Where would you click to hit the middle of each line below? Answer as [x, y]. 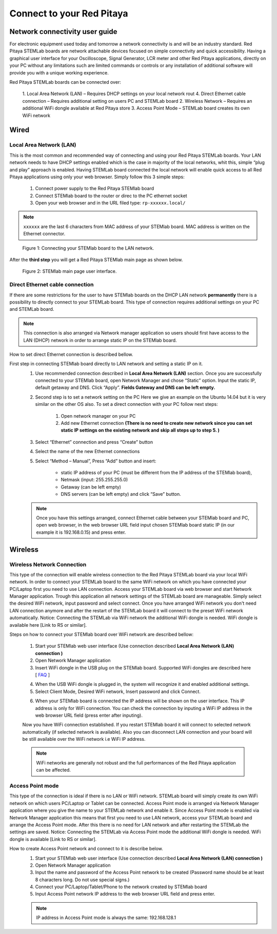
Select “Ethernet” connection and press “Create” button [94, 442]
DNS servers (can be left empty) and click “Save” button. [121, 494]
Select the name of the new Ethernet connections [87, 452]
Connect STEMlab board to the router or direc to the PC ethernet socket [111, 196]
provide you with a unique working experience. [59, 72]
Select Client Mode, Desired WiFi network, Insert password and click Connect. [118, 692]
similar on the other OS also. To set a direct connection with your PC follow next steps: [126, 404]
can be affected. [54, 770]
